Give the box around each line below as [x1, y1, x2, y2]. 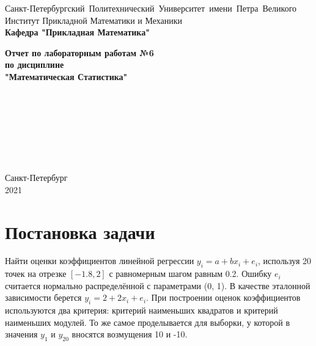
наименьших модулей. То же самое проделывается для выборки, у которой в [5, 315, 290, 328]
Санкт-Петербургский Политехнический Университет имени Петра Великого [5, 2, 297, 14]
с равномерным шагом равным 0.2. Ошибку [109, 267, 272, 280]
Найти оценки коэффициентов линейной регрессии [5, 254, 194, 267]
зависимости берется [5, 291, 82, 304]
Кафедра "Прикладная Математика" [5, 26, 150, 39]
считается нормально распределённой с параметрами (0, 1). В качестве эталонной [5, 279, 310, 292]
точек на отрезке [5, 267, 67, 280]
